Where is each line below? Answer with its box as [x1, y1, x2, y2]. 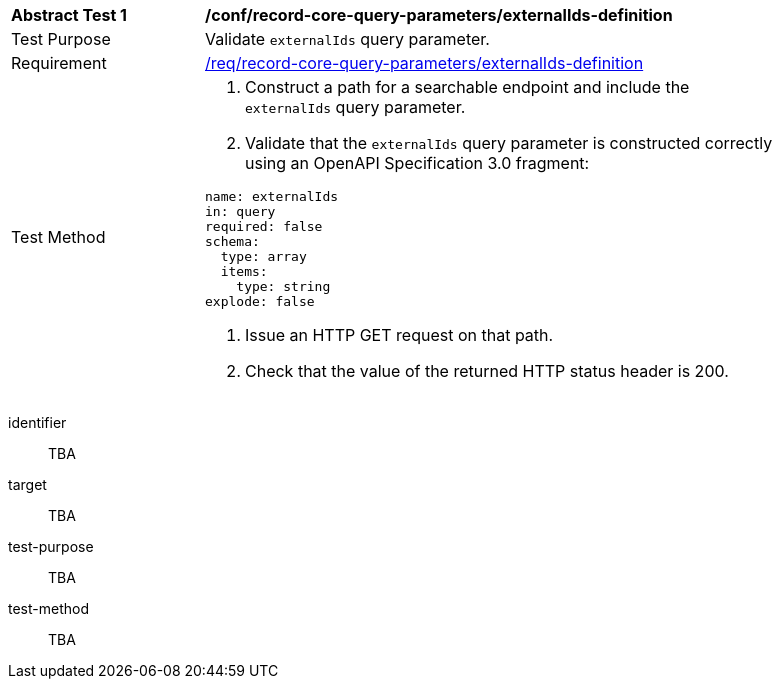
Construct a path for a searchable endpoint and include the [245, 77, 690, 97]
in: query [205, 204, 276, 219]
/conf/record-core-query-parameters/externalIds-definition [205, 5, 673, 25]
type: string [236, 279, 331, 294]
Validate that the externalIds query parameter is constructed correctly [245, 133, 773, 153]
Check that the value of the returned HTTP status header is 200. [245, 361, 729, 381]
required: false [205, 219, 323, 234]
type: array [220, 249, 307, 264]
